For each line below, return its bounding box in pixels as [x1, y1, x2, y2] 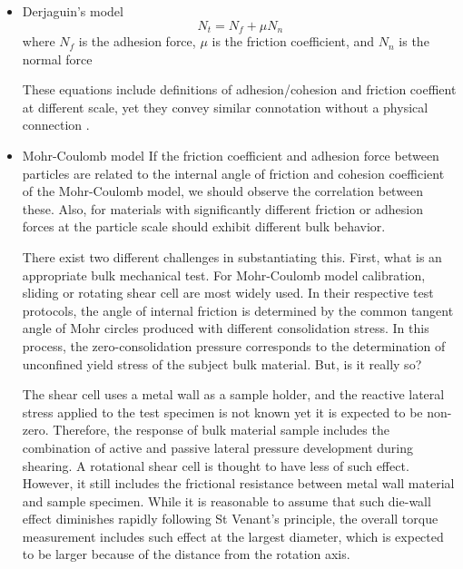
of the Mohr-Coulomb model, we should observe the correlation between [22, 181, 424, 201]
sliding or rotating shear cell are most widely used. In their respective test [22, 283, 434, 302]
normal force [22, 49, 93, 68]
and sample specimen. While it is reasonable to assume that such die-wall [22, 491, 431, 510]
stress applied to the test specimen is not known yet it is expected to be [22, 402, 423, 421]
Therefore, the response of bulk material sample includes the [53, 420, 389, 439]
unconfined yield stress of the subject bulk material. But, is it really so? [22, 354, 422, 373]
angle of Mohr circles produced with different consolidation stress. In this [22, 319, 429, 338]
